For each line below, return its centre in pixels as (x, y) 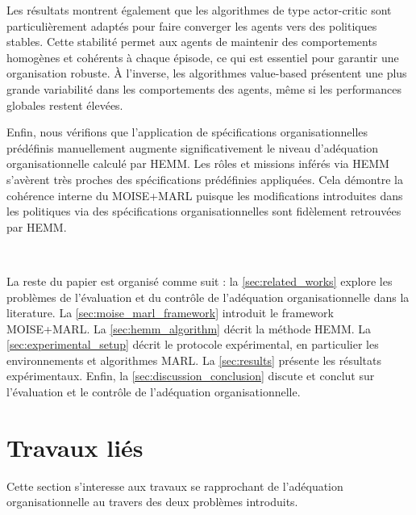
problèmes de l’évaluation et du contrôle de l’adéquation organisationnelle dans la (208, 297)
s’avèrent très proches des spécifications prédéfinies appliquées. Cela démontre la (205, 179)
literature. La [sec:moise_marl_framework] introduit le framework (170, 313)
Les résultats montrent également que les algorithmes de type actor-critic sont (199, 10)
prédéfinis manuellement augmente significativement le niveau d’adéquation (193, 147)
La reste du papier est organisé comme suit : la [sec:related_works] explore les (200, 281)
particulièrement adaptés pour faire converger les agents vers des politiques (192, 25)
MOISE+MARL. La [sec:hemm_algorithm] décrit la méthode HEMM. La (189, 328)
